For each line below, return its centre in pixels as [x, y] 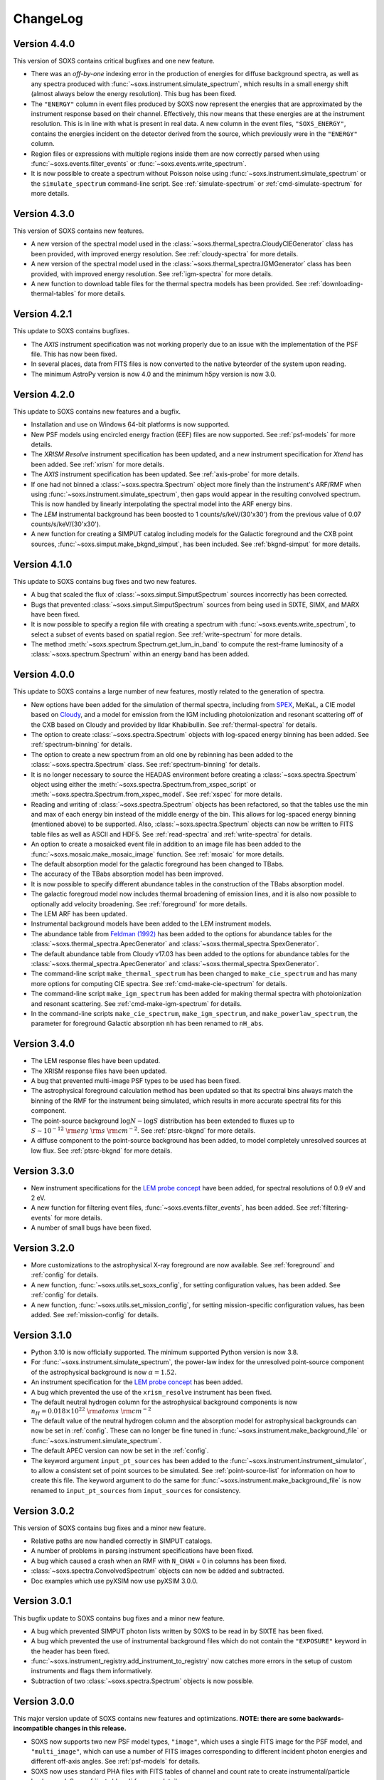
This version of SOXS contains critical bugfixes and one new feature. [114, 61]
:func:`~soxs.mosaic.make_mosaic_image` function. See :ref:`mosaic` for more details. [158, 854]
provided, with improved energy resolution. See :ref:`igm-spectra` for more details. [152, 273]
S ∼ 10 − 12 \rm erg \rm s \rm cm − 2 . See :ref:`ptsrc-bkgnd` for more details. [143, 1130]
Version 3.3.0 [44, 1171]
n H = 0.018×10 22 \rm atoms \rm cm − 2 [91, 1412]
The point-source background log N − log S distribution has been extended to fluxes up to [163, 1121]
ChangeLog [48, 19]
